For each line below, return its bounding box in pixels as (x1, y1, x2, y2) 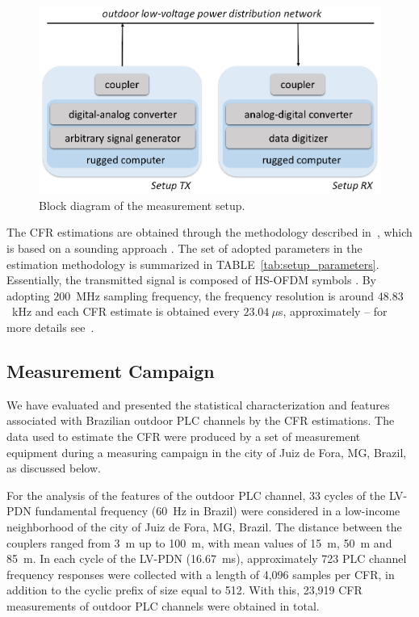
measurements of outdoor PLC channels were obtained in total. (6, 597, 320, 614)
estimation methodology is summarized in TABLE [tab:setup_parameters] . (6, 255, 379, 272)
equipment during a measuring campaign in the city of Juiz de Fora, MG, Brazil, (6, 443, 407, 460)
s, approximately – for (278, 303, 388, 320)
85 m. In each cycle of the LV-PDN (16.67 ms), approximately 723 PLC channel (6, 550, 407, 567)
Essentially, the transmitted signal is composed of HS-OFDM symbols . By (6, 271, 376, 288)
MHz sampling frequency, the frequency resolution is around (76, 287, 375, 304)
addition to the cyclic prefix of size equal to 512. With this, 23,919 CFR (6, 581, 362, 598)
